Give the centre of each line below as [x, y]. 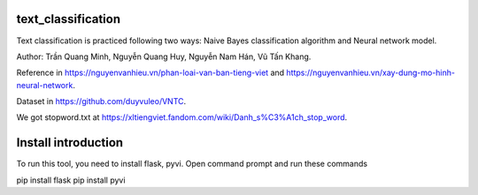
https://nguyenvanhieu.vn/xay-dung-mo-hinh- [371, 73]
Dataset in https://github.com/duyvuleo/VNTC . [101, 101]
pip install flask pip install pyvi [71, 180]
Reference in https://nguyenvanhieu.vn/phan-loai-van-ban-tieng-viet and [150, 73]
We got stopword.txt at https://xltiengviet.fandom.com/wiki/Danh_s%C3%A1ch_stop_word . [182, 117]
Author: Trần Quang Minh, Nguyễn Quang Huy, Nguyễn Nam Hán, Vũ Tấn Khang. [164, 56]
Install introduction [70, 142]
